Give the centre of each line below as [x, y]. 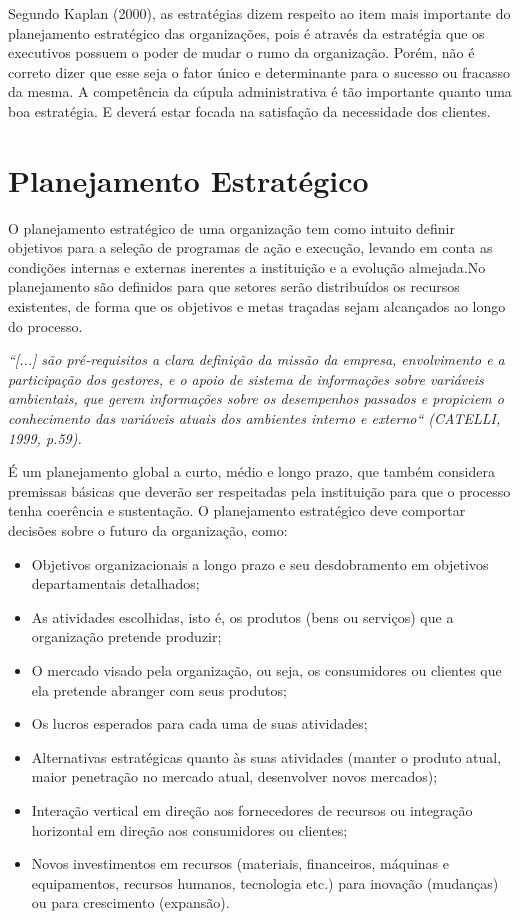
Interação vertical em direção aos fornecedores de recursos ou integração [252, 809]
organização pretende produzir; [126, 636]
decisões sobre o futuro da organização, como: [148, 530]
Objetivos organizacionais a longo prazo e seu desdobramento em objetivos [260, 563]
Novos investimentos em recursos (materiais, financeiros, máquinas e [240, 863]
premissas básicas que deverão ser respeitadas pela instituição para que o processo [259, 490]
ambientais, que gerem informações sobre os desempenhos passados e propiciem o [256, 398]
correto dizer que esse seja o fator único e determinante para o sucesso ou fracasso [259, 71]
